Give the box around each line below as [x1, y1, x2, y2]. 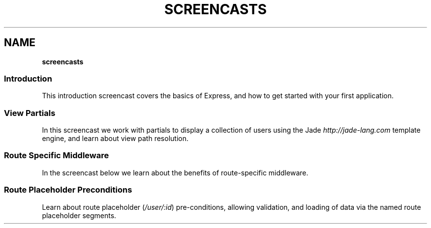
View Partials [4, 108, 56, 118]
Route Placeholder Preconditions [4, 185, 132, 195]
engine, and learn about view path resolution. [42, 134, 188, 143]
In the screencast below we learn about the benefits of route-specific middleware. [42, 168, 308, 177]
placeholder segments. [42, 211, 117, 220]
